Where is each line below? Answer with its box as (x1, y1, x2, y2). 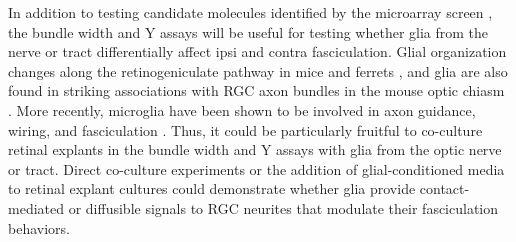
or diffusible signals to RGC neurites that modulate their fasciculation (68, 197, 499, 218)
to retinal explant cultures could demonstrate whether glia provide (8, 178, 416, 199)
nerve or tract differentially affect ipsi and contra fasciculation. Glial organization (8, 41, 507, 62)
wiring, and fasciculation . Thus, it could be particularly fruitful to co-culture (8, 119, 483, 140)
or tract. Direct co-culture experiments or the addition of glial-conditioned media (8, 158, 505, 179)
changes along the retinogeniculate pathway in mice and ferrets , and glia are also (8, 60, 508, 81)
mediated (8, 197, 64, 218)
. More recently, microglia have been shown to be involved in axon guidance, (8, 99, 476, 120)
